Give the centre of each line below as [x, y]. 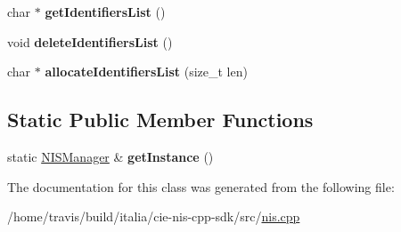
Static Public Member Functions [160, 120]
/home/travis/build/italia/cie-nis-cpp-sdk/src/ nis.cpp [154, 216]
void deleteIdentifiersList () [90, 41]
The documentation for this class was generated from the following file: [201, 186]
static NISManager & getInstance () [110, 156]
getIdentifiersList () [105, 12]
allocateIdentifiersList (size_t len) [146, 72]
